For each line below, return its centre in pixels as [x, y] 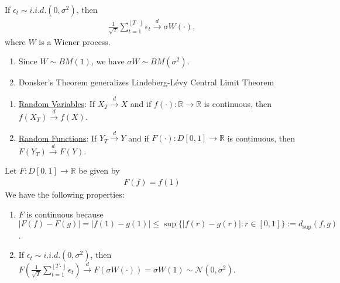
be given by [99, 170]
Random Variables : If [57, 103]
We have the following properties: [65, 194]
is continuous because [65, 214]
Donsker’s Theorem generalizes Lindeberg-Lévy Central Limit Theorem [146, 82]
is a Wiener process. [75, 41]
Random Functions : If [58, 138]
